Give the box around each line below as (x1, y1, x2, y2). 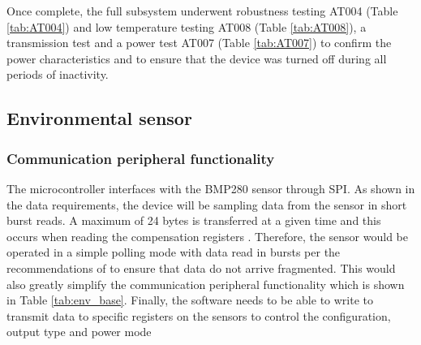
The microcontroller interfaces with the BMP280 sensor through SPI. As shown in (6, 179, 415, 196)
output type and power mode (6, 323, 152, 340)
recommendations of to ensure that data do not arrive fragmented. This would (6, 259, 396, 276)
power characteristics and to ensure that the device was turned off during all (6, 50, 387, 67)
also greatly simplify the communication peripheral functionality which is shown (6, 275, 405, 292)
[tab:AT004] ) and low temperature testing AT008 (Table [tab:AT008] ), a (6, 18, 367, 35)
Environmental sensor (6, 106, 192, 131)
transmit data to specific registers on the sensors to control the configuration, (6, 307, 391, 324)
